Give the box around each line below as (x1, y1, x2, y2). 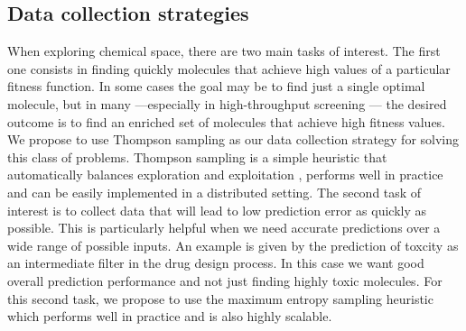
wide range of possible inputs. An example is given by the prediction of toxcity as (7, 235, 459, 254)
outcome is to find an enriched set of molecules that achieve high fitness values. (7, 112, 446, 131)
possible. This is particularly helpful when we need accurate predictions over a (7, 218, 441, 237)
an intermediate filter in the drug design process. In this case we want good (7, 253, 424, 272)
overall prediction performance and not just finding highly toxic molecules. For (7, 271, 443, 290)
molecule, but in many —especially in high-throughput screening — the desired (7, 94, 447, 113)
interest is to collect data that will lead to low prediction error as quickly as (7, 200, 427, 219)
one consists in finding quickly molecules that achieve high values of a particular (7, 59, 451, 78)
